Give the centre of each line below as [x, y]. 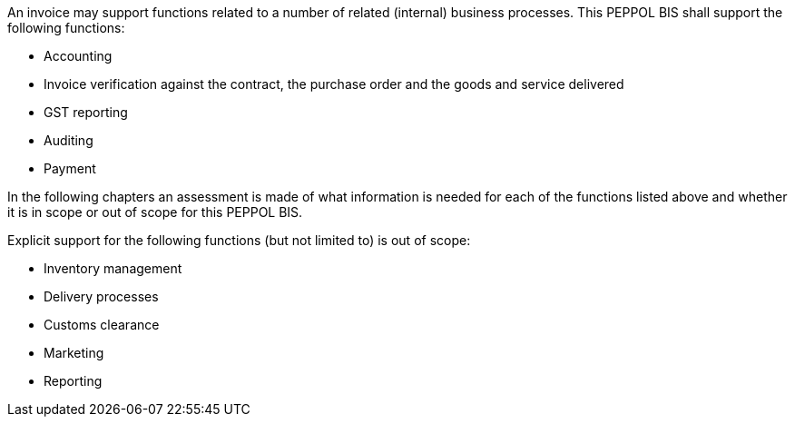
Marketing [74, 353]
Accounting [78, 56]
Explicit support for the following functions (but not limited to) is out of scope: [239, 240]
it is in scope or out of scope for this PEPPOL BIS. [155, 212]
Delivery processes [101, 296]
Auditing [69, 140]
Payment [70, 168]
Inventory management [113, 268]
